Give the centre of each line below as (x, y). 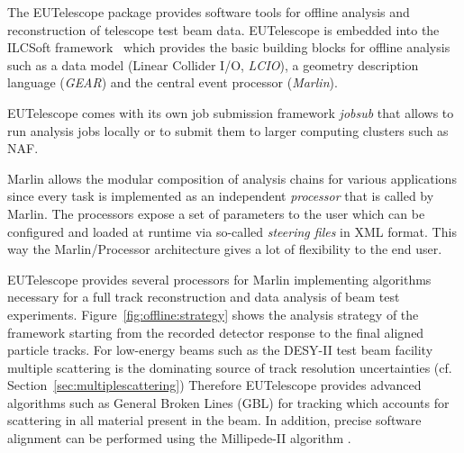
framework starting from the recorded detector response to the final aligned (216, 332)
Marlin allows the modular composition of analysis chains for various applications (232, 178)
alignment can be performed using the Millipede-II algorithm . (179, 438)
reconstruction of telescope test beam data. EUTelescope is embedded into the (223, 29)
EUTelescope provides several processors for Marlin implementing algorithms (219, 279)
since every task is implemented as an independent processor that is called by (221, 196)
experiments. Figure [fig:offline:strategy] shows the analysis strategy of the (213, 314)
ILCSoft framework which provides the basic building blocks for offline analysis (229, 47)
